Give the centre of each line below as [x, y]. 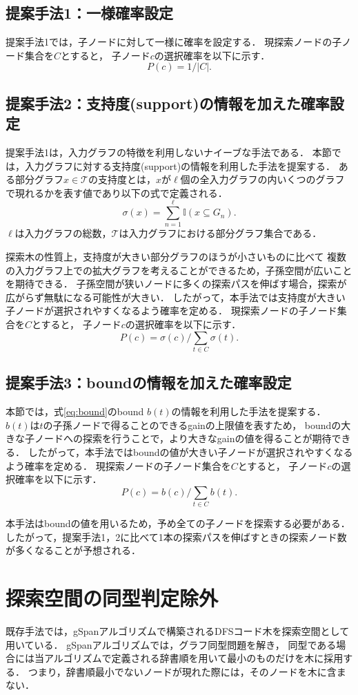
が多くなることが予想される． [73, 550]
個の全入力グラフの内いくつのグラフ [262, 179]
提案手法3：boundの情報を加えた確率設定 [149, 382]
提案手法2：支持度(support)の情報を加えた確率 [168, 103]
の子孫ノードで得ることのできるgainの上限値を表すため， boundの [192, 425]
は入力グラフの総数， [63, 233]
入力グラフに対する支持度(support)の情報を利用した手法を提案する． [180, 165]
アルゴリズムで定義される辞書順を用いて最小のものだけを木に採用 [193, 658]
